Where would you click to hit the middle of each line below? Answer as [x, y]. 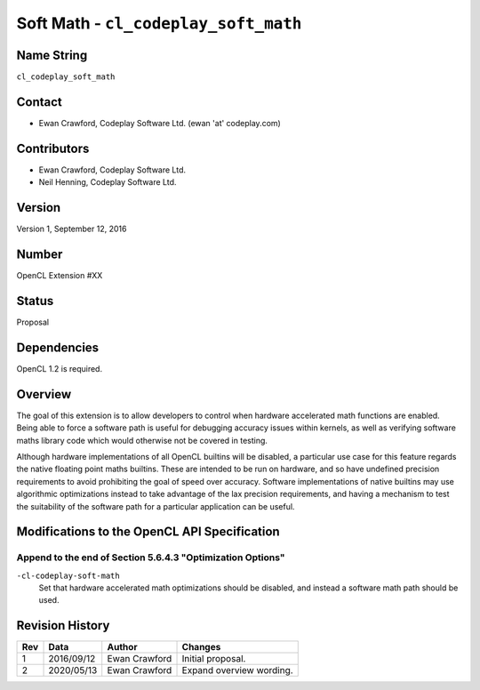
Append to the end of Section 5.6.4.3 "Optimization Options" [151, 558]
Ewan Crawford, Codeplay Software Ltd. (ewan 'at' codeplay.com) [160, 123]
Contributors [53, 148]
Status [35, 301]
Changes [201, 647]
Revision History [63, 626]
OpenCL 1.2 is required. [59, 368]
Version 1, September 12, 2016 [72, 229]
